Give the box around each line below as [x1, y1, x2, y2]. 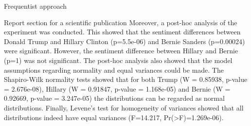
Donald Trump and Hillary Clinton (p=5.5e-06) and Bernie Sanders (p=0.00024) [4, 36, 245, 46]
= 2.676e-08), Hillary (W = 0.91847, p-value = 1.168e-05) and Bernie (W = [4, 83, 231, 94]
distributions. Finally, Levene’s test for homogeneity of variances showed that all [4, 102, 244, 112]
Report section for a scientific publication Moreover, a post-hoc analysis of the [4, 17, 237, 27]
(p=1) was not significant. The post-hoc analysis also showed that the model [4, 55, 233, 65]
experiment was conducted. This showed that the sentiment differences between [4, 27, 241, 37]
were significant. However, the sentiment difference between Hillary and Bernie [4, 46, 238, 56]
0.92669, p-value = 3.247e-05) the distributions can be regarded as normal [4, 93, 225, 103]
